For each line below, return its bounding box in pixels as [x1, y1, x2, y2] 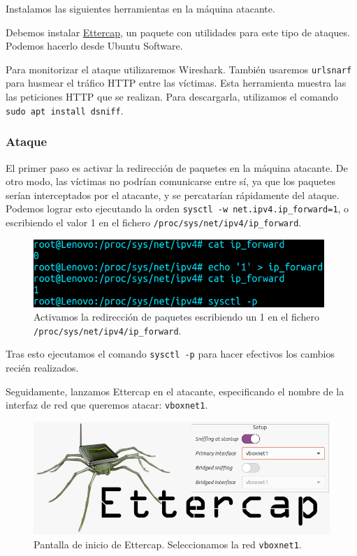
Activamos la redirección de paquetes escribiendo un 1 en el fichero [34, 309, 320, 324]
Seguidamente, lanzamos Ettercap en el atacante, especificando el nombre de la [6, 383, 344, 398]
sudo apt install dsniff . [6, 103, 124, 117]
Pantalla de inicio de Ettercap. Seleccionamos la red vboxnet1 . [34, 536, 302, 551]
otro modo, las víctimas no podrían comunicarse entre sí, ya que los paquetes [6, 174, 335, 189]
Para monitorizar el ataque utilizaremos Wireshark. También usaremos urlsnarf [6, 61, 352, 76]
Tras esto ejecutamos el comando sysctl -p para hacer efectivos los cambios [6, 346, 335, 361]
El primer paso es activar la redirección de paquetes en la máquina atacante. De [6, 160, 348, 175]
